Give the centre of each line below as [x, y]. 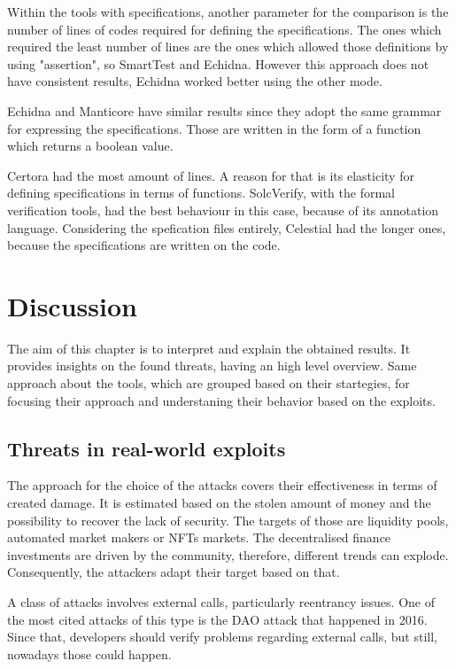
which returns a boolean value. [90, 146]
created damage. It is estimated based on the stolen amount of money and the [219, 503]
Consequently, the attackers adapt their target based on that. [174, 572]
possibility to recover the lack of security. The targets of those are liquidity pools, [228, 520]
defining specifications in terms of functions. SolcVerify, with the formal [201, 193]
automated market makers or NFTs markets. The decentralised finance [199, 537]
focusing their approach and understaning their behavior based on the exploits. [221, 400]
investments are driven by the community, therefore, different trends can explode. [228, 554]
